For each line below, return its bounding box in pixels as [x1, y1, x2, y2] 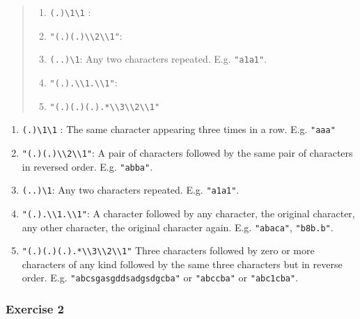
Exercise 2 [6, 300, 64, 318]
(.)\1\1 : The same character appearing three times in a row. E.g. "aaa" [22, 122, 336, 137]
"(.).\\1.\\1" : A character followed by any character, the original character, [22, 205, 355, 220]
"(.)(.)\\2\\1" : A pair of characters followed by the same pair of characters [22, 145, 353, 159]
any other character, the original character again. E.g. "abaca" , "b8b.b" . [22, 219, 334, 234]
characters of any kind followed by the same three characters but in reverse [22, 256, 343, 271]
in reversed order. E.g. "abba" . [22, 159, 153, 173]
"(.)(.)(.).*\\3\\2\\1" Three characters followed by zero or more [22, 243, 315, 258]
